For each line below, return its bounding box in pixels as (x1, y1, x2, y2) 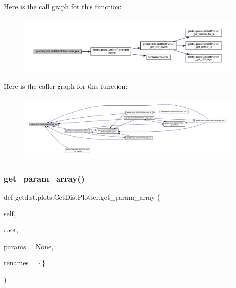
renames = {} (4, 258, 46, 268)
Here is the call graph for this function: (4, 1, 122, 11)
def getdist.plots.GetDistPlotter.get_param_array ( (4, 192, 160, 202)
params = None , (4, 241, 54, 251)
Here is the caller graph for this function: (4, 81, 128, 91)
